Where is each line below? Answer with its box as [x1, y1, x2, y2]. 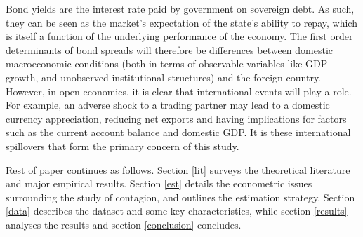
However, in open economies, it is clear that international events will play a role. [6, 83, 352, 98]
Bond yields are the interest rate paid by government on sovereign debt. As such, [6, 1, 355, 15]
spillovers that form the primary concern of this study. [6, 138, 239, 153]
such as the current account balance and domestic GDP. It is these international [6, 125, 351, 140]
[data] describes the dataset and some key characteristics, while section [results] [6, 203, 348, 218]
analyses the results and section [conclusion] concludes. [6, 217, 242, 231]
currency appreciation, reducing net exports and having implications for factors [6, 111, 347, 126]
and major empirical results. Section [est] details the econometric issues [6, 176, 312, 191]
